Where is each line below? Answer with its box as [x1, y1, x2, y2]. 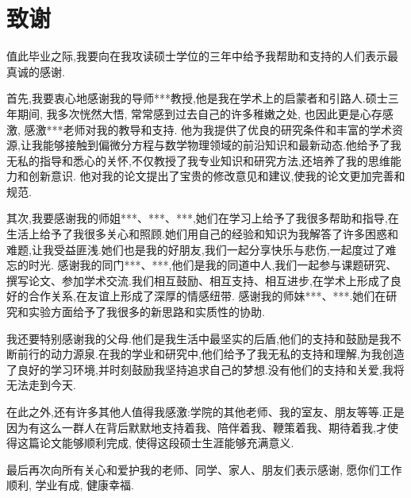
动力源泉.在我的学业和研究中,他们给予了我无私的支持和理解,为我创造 [50, 346, 405, 362]
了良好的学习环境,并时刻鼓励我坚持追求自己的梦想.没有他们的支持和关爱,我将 [6, 361, 405, 377]
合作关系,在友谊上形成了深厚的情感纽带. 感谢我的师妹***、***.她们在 [28, 288, 386, 304]
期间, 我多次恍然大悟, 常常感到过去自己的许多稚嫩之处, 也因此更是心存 [17, 105, 382, 122]
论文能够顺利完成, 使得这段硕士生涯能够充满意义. [39, 434, 294, 451]
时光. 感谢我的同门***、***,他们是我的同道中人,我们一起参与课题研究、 [28, 257, 398, 273]
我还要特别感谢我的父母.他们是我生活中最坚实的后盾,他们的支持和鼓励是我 [6, 330, 390, 346]
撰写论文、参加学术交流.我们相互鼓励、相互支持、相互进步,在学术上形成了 [6, 272, 390, 288]
